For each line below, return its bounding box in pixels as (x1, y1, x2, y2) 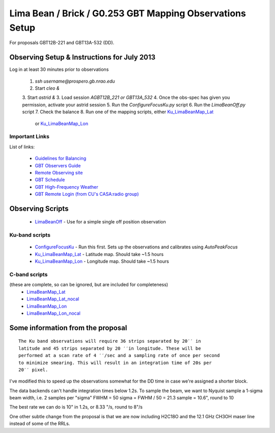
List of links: (9, 143, 35, 150)
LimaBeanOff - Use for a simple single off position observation (35, 219, 166, 225)
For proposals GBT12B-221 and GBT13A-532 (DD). (9, 40, 115, 46)
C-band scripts (9, 271, 48, 278)
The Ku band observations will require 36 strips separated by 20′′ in (18, 338, 201, 344)
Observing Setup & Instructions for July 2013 (9, 53, 156, 62)
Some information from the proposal (9, 323, 127, 332)
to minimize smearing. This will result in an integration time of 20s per (18, 360, 212, 366)
